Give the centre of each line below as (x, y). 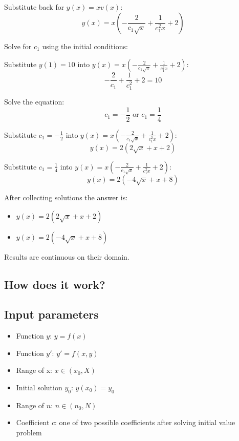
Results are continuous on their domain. (67, 256)
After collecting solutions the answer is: (66, 197)
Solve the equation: (34, 102)
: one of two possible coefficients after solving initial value (145, 422)
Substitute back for (34, 7)
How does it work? (55, 284)
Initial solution (39, 387)
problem (29, 432)
